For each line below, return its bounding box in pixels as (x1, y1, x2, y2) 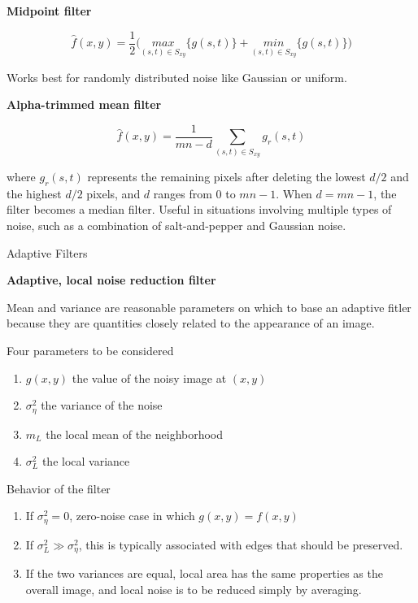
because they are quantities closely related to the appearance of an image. (7, 315, 375, 332)
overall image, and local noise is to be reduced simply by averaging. (25, 580, 362, 597)
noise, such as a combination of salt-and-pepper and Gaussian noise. (7, 216, 346, 233)
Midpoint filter (7, 2, 92, 19)
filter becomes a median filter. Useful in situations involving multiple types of (7, 201, 392, 218)
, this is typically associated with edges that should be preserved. (78, 536, 403, 553)
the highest (7, 184, 62, 202)
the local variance (41, 453, 130, 470)
